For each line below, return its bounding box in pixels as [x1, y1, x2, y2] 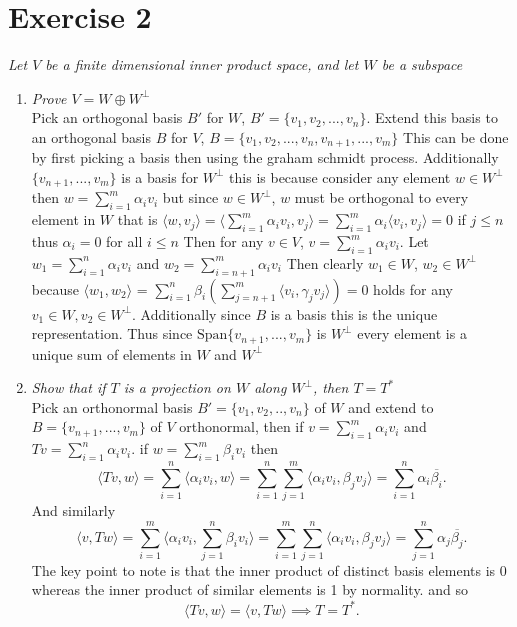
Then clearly [286, 252, 364, 273]
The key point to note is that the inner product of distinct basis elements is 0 [31, 559, 507, 580]
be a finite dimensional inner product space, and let [45, 54, 359, 75]
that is [117, 209, 158, 230]
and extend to [348, 396, 434, 417]
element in [31, 209, 96, 230]
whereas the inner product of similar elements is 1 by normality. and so [31, 579, 468, 600]
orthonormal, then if [179, 416, 304, 437]
